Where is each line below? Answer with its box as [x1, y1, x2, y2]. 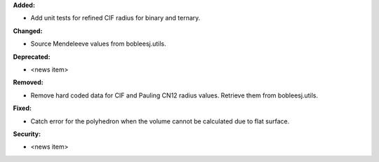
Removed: [13, 78, 44, 87]
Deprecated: [13, 53, 51, 61]
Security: [13, 130, 41, 138]
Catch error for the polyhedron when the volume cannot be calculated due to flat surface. [30, 116, 290, 126]
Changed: [13, 27, 43, 35]
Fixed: [13, 104, 32, 112]
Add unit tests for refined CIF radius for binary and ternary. [30, 14, 201, 22]
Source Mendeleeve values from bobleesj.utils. [30, 39, 166, 48]
